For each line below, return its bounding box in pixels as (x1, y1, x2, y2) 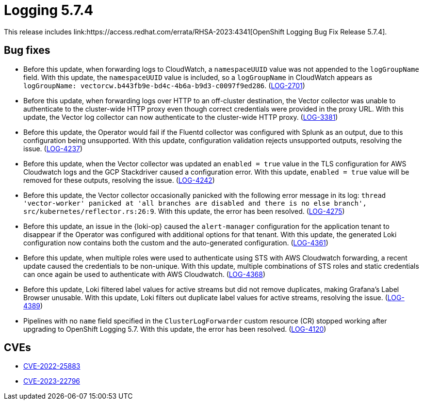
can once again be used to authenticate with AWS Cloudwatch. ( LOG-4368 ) (23, 270, 266, 278)
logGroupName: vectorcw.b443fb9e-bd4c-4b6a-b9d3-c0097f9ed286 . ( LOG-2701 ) (23, 81, 305, 90)
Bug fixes (4, 44, 50, 57)
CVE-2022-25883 (23, 362, 81, 371)
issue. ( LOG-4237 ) (23, 144, 83, 153)
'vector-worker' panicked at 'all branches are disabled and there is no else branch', (23, 199, 367, 207)
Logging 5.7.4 (4, 2, 94, 18)
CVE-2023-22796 (23, 377, 81, 386)
